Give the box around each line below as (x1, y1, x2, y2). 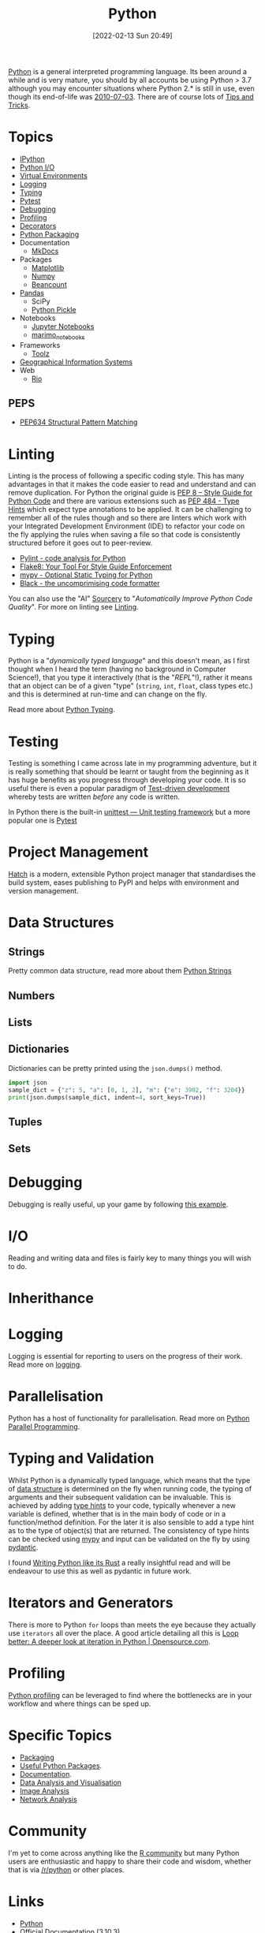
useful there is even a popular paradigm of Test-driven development (8, 784, 230, 793)
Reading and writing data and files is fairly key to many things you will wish (8, 1253, 252, 1263)
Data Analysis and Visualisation (19, 1778, 122, 1787)
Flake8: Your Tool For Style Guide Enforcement (19, 562, 172, 572)
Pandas (19, 288, 45, 297)
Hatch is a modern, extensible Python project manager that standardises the (8, 869, 256, 879)
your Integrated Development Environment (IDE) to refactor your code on (8, 521, 245, 531)
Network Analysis (19, 1794, 77, 1804)
